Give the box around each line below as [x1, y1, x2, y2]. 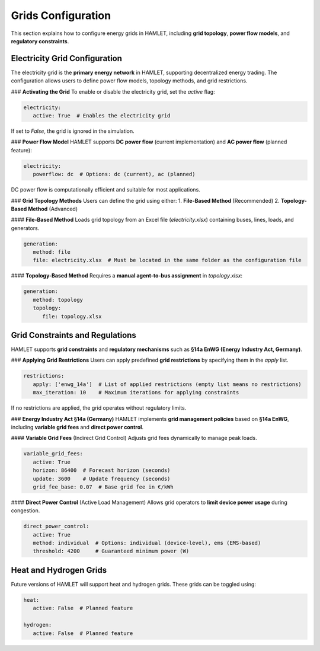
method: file [33, 249, 71, 256]
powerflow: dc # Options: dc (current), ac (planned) [33, 171, 196, 178]
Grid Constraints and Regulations [11, 330, 136, 340]
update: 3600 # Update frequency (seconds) [33, 475, 171, 482]
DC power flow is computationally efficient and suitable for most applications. [11, 186, 201, 193]
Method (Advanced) [27, 205, 78, 212]
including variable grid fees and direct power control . [11, 424, 144, 431]
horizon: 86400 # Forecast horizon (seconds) [33, 467, 171, 474]
